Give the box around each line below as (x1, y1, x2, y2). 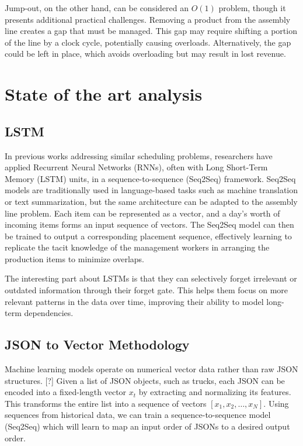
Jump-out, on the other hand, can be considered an (5, 2, 189, 13)
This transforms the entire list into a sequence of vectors (5, 397, 207, 409)
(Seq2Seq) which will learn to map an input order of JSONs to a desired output (5, 420, 290, 433)
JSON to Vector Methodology (5, 335, 190, 354)
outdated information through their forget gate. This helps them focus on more (5, 284, 288, 296)
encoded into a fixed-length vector (5, 386, 127, 398)
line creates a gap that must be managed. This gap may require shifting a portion (5, 25, 297, 37)
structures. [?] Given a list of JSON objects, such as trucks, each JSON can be (5, 374, 285, 386)
